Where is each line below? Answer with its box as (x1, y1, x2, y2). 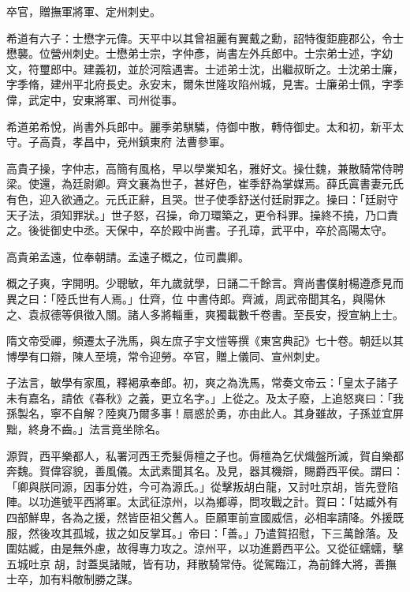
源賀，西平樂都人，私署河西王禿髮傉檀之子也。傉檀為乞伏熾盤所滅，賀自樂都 (6, 447, 404, 463)
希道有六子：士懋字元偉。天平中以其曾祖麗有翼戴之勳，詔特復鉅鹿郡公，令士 (6, 29, 404, 46)
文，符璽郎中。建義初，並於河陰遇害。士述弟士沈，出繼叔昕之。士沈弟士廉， (6, 60, 404, 77)
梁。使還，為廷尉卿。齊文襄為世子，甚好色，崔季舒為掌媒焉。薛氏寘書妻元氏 (6, 175, 404, 192)
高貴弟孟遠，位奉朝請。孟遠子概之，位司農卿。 (6, 248, 249, 264)
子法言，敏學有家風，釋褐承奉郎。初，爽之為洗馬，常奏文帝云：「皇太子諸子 (6, 374, 398, 391)
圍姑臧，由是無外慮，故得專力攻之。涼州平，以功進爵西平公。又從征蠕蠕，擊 (6, 540, 404, 556)
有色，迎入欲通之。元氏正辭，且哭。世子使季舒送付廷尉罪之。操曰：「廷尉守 (6, 190, 398, 207)
